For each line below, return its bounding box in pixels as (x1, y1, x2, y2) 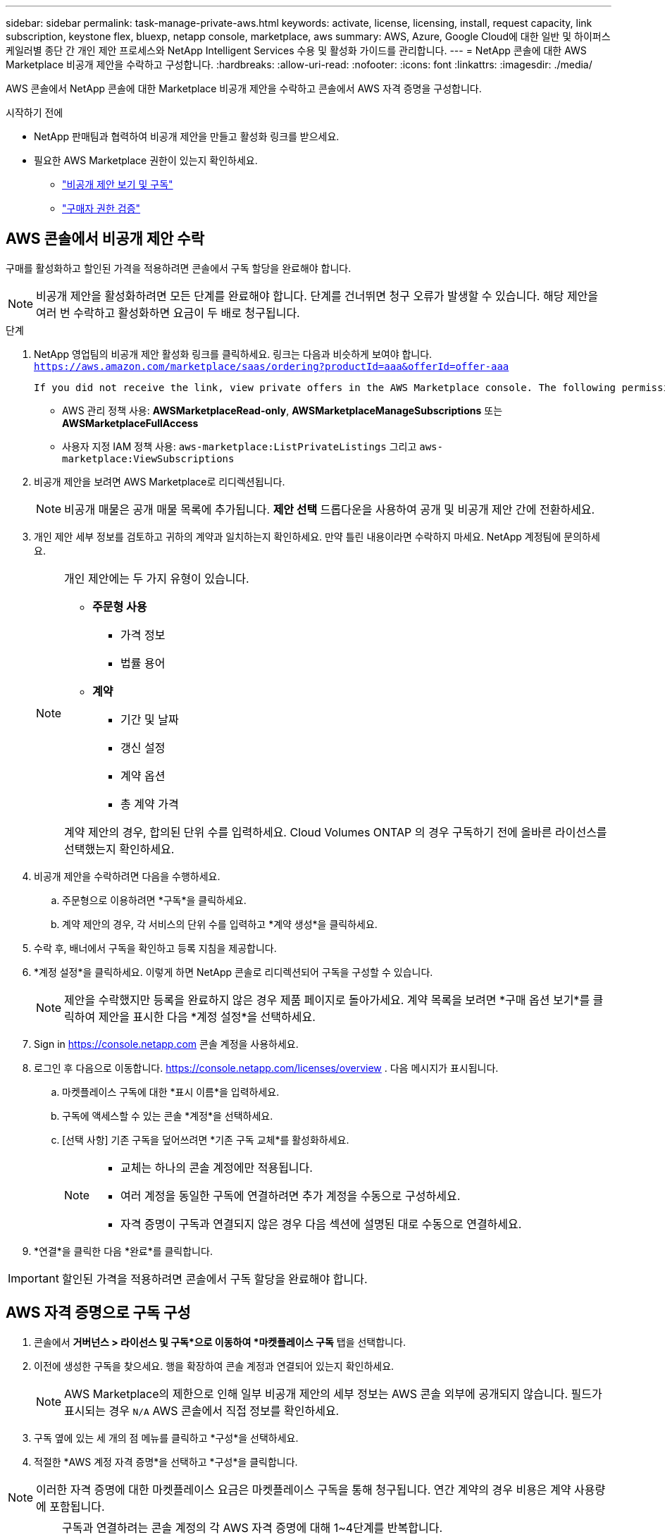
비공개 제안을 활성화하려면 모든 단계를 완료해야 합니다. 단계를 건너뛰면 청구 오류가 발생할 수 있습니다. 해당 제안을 (36, 288, 599, 303)
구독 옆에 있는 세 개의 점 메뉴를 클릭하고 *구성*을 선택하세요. (34, 1431, 299, 1444)
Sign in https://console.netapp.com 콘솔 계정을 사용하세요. (34, 1037, 299, 1050)
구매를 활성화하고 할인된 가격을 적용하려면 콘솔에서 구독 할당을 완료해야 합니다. (6, 261, 352, 274)
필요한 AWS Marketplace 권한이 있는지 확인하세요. (34, 154, 258, 166)
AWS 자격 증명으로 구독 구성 (6, 1304, 191, 1322)
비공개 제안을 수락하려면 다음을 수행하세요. (34, 870, 220, 882)
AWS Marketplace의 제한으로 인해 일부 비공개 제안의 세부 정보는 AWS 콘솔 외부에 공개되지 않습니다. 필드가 (64, 1386, 602, 1401)
